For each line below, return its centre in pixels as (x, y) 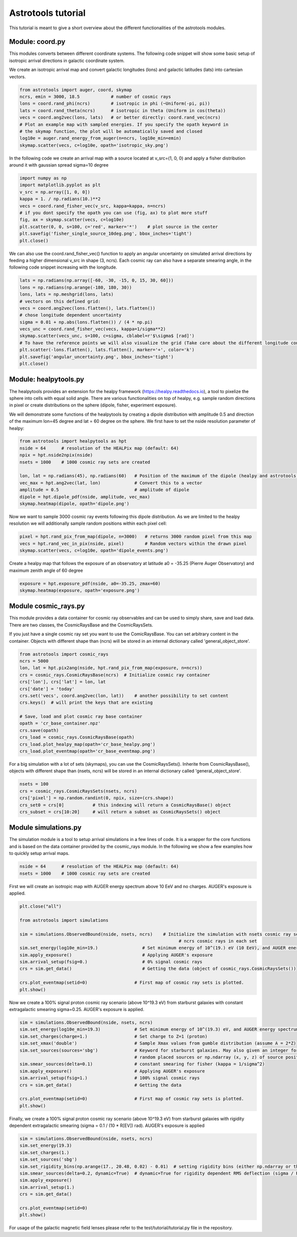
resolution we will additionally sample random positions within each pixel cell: (88, 523)
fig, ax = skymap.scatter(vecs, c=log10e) (72, 220)
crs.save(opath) (39, 730)
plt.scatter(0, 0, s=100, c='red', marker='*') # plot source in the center (119, 226)
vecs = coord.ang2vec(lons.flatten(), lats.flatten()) (87, 308)
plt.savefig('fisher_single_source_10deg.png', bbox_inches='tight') (106, 234)
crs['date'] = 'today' (47, 689)
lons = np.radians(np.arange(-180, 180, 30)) (76, 287)
